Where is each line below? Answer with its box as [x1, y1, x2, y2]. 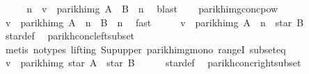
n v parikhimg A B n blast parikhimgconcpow [26, 1, 278, 15]
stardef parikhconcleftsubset [5, 28, 135, 43]
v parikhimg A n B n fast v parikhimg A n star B [5, 15, 304, 29]
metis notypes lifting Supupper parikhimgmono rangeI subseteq [5, 41, 286, 56]
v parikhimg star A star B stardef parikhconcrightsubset [5, 55, 301, 70]
